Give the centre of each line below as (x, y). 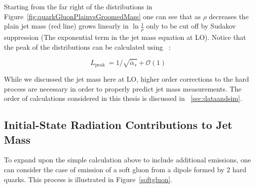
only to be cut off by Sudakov (191, 26)
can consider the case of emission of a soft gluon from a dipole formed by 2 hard (125, 169)
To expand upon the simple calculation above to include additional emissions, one (127, 160)
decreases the (229, 16)
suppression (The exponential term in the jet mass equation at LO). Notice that (125, 37)
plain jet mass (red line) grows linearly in (66, 26)
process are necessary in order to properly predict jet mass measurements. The (123, 88)
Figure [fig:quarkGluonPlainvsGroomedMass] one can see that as (102, 16)
